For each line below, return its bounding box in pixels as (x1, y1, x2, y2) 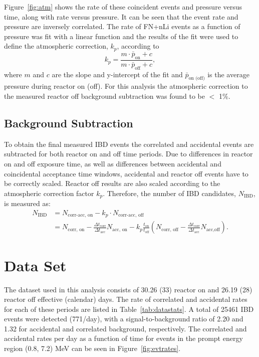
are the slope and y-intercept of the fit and (52, 69, 183, 79)
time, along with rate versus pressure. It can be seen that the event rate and (4, 11, 238, 22)
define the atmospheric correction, (4, 41, 108, 51)
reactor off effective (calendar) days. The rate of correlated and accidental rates (4, 294, 247, 304)
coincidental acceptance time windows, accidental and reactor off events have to (4, 168, 248, 178)
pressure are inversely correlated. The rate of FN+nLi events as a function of (4, 21, 240, 32)
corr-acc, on (68, 213, 93, 218)
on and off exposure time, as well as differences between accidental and (4, 158, 221, 169)
